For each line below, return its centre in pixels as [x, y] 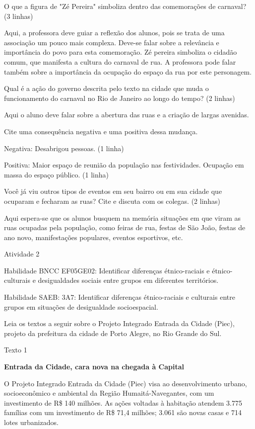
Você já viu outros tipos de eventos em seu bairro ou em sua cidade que [113, 191]
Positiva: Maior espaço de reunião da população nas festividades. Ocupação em [124, 165]
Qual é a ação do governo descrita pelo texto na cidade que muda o [106, 88]
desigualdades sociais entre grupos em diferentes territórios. [128, 280]
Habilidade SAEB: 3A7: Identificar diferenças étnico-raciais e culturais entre [120, 297]
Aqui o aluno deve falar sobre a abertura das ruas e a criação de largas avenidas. [127, 115]
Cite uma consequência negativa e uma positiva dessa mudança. [101, 131]
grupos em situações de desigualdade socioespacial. [81, 306]
